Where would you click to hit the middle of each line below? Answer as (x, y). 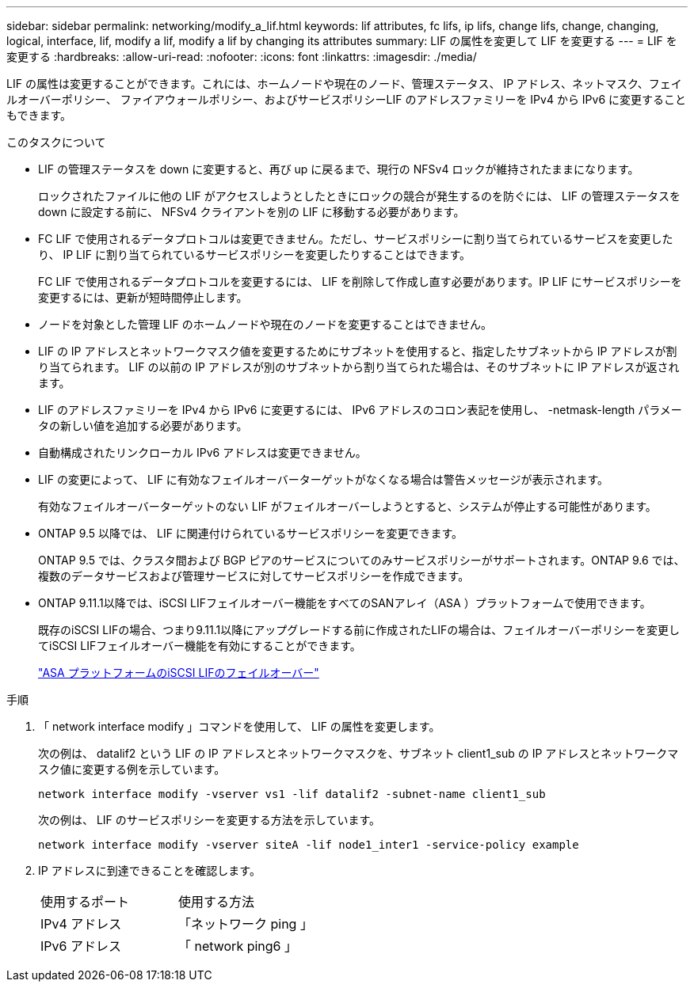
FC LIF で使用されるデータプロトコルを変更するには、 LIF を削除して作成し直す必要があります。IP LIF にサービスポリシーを (360, 281)
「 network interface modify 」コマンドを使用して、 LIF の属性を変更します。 (239, 726)
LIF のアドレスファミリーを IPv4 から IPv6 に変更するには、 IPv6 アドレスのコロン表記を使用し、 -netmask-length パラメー (360, 410)
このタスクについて (56, 142)
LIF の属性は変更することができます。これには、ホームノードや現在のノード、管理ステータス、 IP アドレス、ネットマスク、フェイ (344, 84)
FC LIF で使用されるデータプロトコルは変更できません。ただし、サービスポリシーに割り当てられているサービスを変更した (356, 239)
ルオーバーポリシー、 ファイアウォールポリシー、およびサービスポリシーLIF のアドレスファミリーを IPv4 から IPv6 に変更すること (347, 99)
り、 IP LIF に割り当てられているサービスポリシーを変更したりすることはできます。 (255, 255)
